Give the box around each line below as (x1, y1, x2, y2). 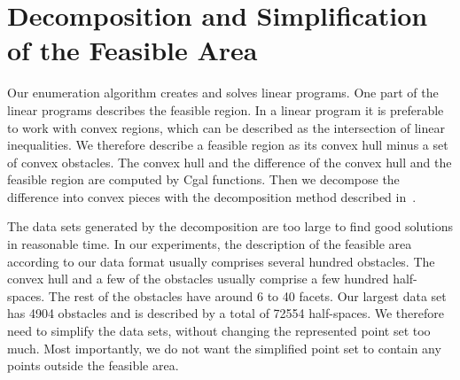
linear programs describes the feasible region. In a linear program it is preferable (7, 100, 444, 119)
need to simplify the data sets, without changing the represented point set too (7, 322, 431, 340)
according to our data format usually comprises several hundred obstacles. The (7, 252, 435, 270)
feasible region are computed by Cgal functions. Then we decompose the (7, 170, 400, 189)
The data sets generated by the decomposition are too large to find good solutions (7, 217, 453, 236)
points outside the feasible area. (7, 356, 179, 375)
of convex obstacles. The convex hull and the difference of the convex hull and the (7, 152, 452, 171)
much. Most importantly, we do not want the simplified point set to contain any (7, 338, 441, 357)
